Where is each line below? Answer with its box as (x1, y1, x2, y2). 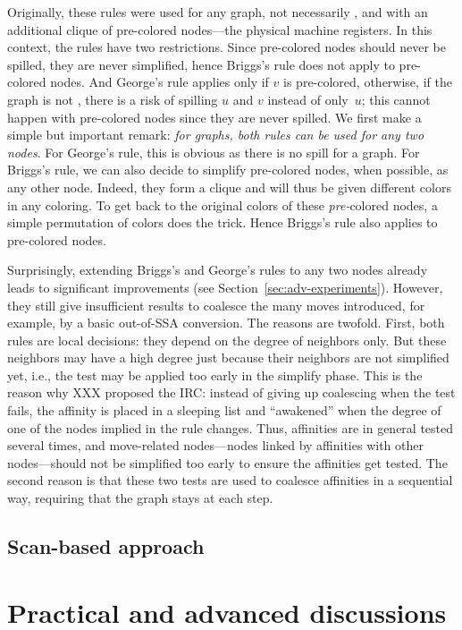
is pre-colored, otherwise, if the (283, 72, 452, 91)
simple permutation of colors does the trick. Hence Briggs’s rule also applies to (7, 213, 438, 232)
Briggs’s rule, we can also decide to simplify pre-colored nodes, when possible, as (7, 160, 449, 179)
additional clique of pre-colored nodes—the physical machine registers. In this (7, 20, 433, 38)
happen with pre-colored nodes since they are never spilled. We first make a (7, 107, 422, 126)
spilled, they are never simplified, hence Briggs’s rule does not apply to (7, 55, 395, 73)
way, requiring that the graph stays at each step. (7, 489, 273, 507)
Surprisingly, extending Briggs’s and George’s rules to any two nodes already (7, 260, 428, 279)
